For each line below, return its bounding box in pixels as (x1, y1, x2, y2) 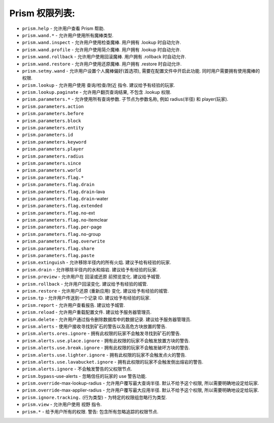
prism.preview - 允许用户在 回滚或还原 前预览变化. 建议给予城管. (22, 274, 161, 280)
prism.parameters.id (22, 132, 74, 138)
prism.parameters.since (22, 160, 81, 166)
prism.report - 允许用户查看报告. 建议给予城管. (22, 302, 125, 308)
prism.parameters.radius (22, 153, 84, 159)
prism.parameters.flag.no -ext (22, 209, 95, 216)
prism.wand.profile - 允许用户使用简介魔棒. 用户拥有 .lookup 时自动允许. (22, 46, 181, 53)
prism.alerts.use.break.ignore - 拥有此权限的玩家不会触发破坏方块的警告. (22, 345, 190, 351)
